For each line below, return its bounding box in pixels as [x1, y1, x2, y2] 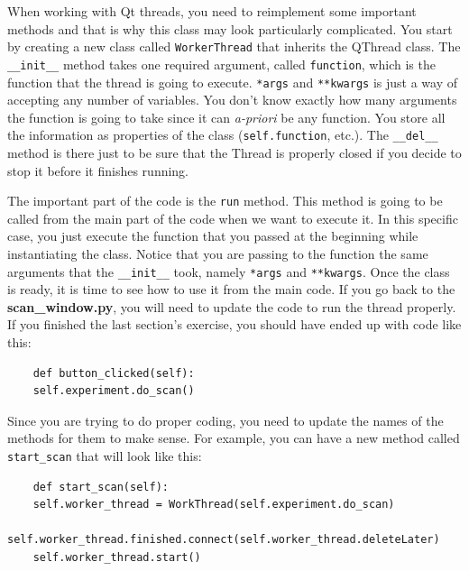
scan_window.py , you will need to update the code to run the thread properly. [7, 297, 456, 316]
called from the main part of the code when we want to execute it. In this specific [7, 208, 458, 227]
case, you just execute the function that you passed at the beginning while [7, 226, 418, 245]
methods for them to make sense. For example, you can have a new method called [7, 428, 460, 447]
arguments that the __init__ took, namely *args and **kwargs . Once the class [7, 262, 450, 281]
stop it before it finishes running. [7, 161, 189, 180]
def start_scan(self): [32, 480, 169, 493]
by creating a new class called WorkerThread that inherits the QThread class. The [7, 37, 461, 56]
